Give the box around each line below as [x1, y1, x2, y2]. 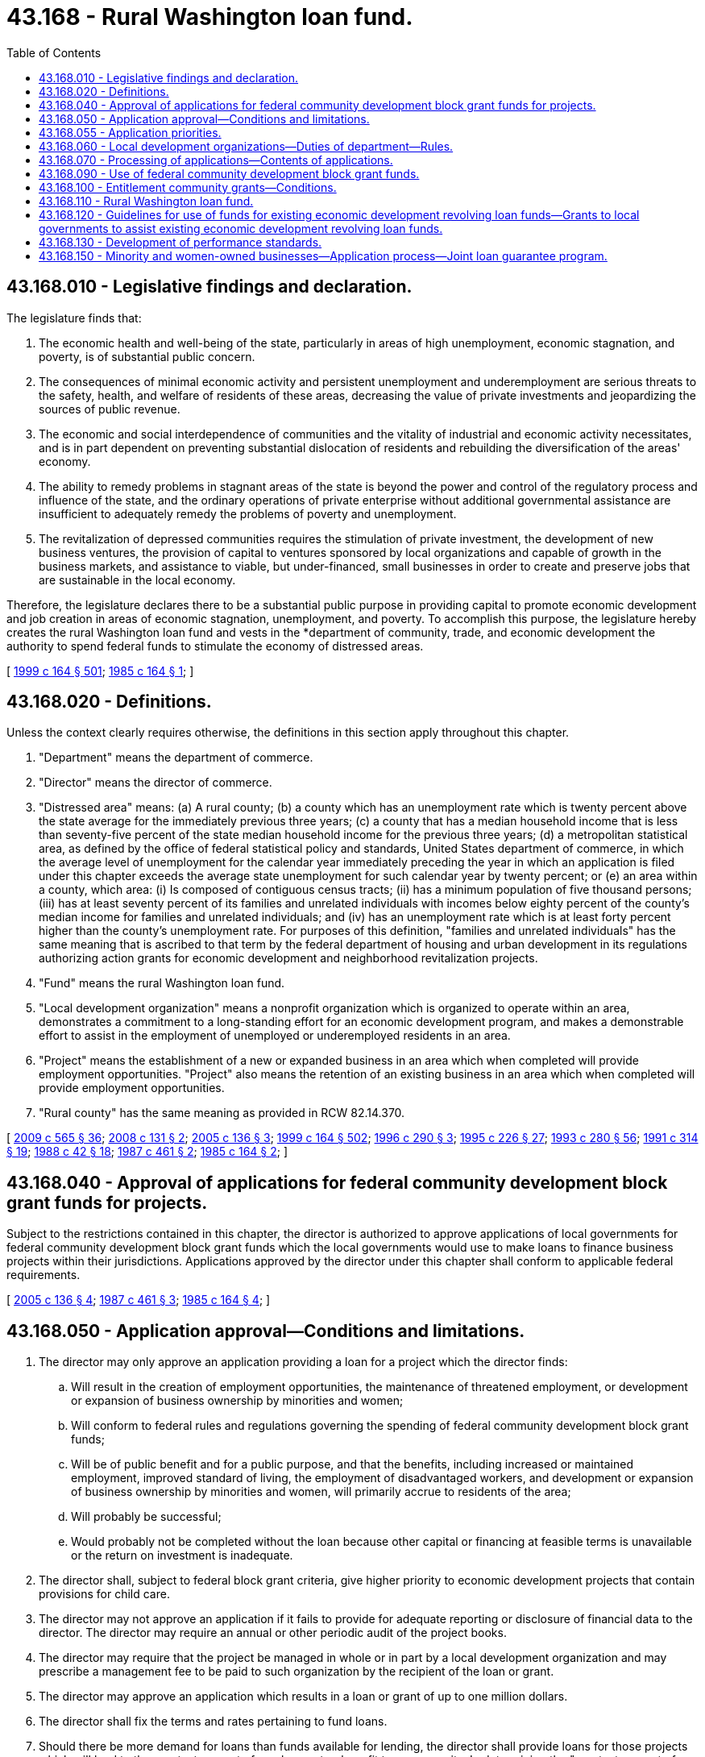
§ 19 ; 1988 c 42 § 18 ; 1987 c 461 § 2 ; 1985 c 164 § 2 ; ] [6, 1144, 288, 1159]
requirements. [6, 1268, 81, 1282]
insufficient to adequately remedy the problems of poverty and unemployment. [39, 506, 457, 521]
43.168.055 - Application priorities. [39, 125, 222, 139]
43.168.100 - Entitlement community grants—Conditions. [39, 180, 337, 194]
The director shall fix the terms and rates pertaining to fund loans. [39, 1714, 388, 1729]
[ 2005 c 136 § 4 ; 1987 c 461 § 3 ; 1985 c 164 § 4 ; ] [6, 1293, 271, 1307]
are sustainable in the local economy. [39, 572, 236, 587]
